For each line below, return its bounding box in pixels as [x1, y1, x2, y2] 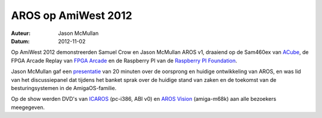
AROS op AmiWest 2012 [11, 9, 132, 22]
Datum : [11, 37, 30, 44]
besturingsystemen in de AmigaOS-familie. [11, 84, 117, 91]
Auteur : [11, 30, 31, 37]
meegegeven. [11, 104, 45, 111]
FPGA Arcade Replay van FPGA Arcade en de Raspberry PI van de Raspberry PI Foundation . [11, 57, 238, 64]
